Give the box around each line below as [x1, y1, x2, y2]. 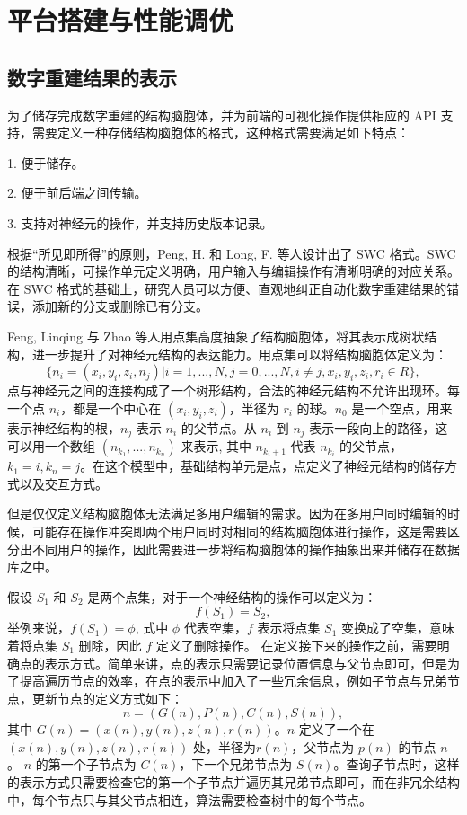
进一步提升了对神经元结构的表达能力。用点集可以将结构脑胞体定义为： [31, 344, 447, 363]
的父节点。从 [181, 418, 257, 437]
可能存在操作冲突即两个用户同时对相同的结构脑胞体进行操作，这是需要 [31, 521, 447, 540]
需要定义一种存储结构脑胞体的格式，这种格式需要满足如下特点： [31, 123, 410, 142]
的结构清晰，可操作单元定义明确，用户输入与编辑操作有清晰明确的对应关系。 [7, 261, 460, 280]
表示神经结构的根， [7, 418, 120, 437]
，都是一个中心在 [60, 398, 162, 417]
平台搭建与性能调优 [7, 2, 234, 39]
